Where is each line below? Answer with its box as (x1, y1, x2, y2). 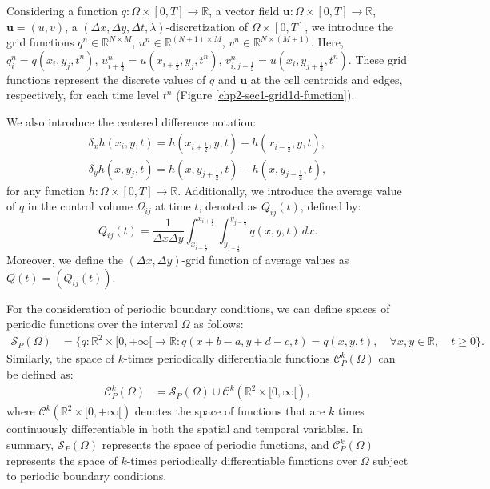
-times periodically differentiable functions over (126, 451, 357, 468)
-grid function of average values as (181, 251, 349, 267)
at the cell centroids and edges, (250, 70, 403, 87)
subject (372, 451, 408, 468)
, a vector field (209, 2, 280, 18)
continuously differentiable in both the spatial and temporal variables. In (6, 420, 363, 437)
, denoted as (198, 198, 258, 214)
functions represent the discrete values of (6, 70, 206, 87)
